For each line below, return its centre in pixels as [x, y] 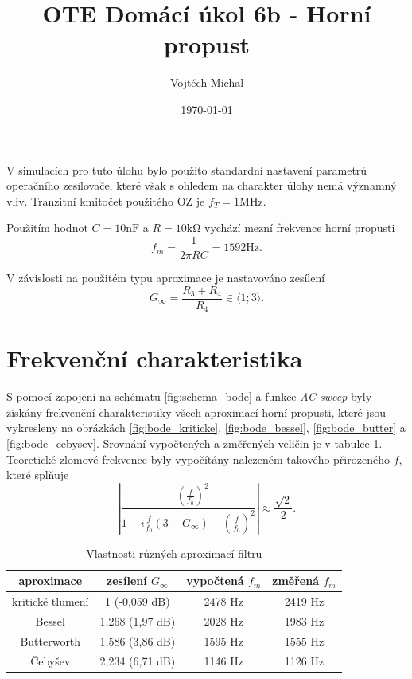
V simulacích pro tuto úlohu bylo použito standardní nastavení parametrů [187, 169]
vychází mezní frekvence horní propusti [299, 228]
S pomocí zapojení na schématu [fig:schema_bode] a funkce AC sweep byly [189, 396]
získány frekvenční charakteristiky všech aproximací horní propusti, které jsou [196, 412]
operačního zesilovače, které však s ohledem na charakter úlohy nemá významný [202, 185]
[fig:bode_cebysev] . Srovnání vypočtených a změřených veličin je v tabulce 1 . [194, 443]
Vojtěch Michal [207, 82]
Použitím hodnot [47, 228]
